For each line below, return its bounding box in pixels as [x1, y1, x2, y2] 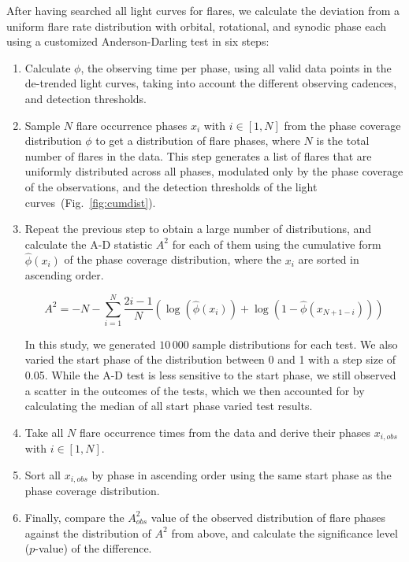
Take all [24, 423, 64, 440]
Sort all [24, 466, 61, 483]
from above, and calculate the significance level [171, 524, 398, 541]
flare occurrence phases [76, 116, 188, 133]
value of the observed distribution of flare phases [151, 508, 386, 525]
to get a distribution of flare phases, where [95, 132, 300, 149]
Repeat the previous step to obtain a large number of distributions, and [24, 220, 372, 237]
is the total [316, 132, 370, 149]
